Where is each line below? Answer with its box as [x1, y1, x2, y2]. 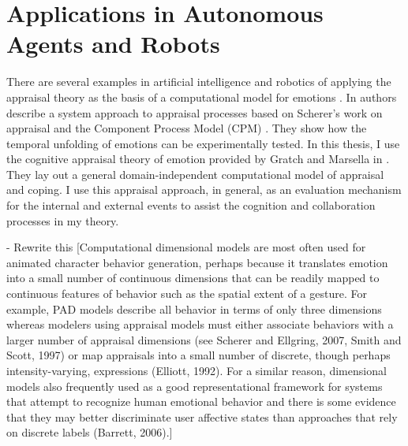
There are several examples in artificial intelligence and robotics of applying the [6, 73, 391, 90]
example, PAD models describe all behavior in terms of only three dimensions [6, 300, 382, 317]
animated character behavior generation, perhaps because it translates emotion [6, 254, 388, 270]
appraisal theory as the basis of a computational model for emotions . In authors [6, 88, 397, 105]
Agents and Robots [6, 28, 220, 60]
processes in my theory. [6, 212, 119, 229]
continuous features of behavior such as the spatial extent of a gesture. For [6, 285, 367, 302]
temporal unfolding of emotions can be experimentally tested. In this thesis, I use [6, 135, 400, 151]
